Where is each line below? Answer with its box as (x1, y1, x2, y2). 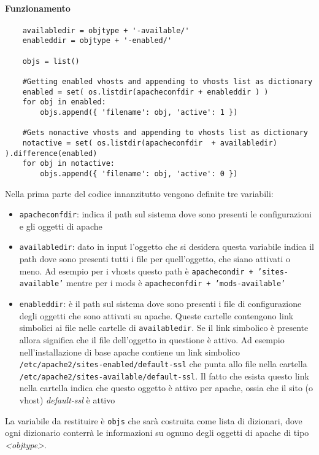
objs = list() (22, 56, 80, 66)
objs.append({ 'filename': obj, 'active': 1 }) (40, 108, 238, 117)
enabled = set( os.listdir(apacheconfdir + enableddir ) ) (22, 87, 269, 96)
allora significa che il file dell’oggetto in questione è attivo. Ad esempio (19, 333, 285, 346)
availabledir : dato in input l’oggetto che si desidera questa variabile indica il (19, 240, 314, 253)
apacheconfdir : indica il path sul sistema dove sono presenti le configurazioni (19, 208, 312, 220)
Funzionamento (5, 1, 71, 14)
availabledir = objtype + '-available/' (22, 26, 190, 35)
